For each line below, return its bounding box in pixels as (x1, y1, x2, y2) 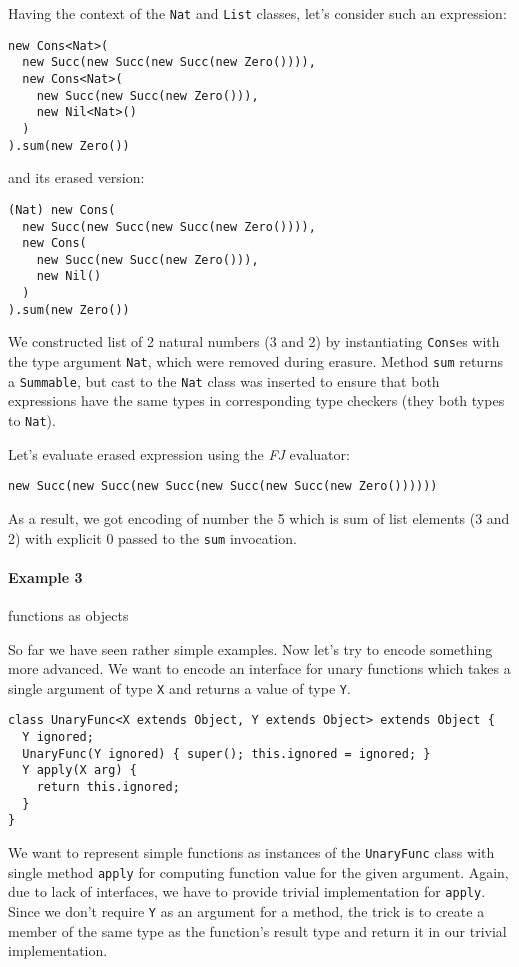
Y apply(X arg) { (22, 763, 137, 778)
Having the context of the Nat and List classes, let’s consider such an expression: (8, 3, 507, 23)
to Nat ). (8, 410, 56, 430)
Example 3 (8, 566, 83, 587)
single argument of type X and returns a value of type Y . (8, 677, 351, 698)
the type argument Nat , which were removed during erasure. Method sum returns (8, 351, 503, 372)
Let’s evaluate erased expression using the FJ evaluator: (8, 443, 350, 464)
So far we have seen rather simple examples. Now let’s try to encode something (8, 638, 493, 659)
